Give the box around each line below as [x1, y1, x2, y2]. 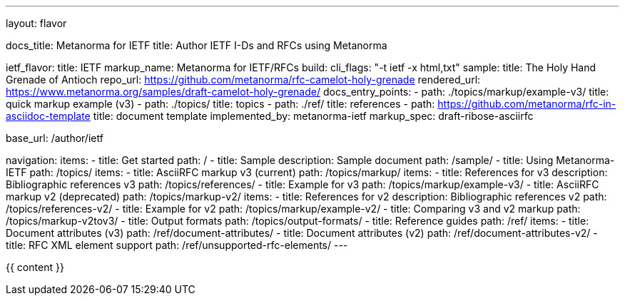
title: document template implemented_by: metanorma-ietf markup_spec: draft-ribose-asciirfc [93, 110, 534, 122]
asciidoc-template [6, 110, 91, 122]
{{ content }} [6, 261, 64, 273]
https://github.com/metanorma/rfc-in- [437, 98, 616, 110]
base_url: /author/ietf [6, 132, 103, 144]
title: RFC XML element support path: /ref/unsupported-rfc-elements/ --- [6, 239, 348, 251]
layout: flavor [6, 17, 67, 29]
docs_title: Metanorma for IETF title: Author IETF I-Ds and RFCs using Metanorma [6, 39, 387, 51]
